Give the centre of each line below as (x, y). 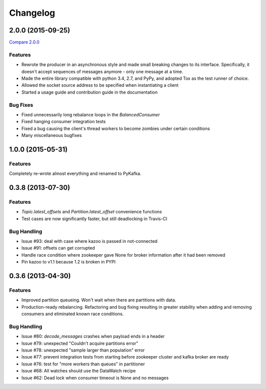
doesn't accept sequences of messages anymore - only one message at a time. (102, 71)
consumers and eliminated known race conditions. (73, 314)
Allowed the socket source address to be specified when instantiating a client (100, 85)
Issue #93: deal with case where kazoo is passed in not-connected (89, 241)
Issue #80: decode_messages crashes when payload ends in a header (93, 336)
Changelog (32, 13)
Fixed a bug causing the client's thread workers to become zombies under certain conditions (116, 129)
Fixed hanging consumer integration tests (64, 122)
